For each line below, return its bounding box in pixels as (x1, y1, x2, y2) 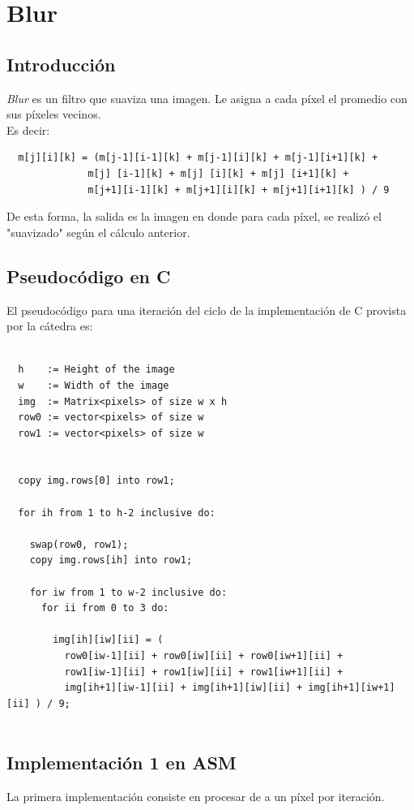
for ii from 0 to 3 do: (41, 602, 169, 614)
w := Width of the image (18, 379, 169, 391)
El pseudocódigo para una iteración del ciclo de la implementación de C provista (6, 301, 407, 318)
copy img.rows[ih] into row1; (29, 554, 193, 567)
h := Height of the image (18, 364, 175, 376)
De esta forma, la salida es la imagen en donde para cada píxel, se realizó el (6, 208, 382, 225)
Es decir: (6, 121, 50, 138)
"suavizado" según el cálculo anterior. (6, 223, 190, 240)
